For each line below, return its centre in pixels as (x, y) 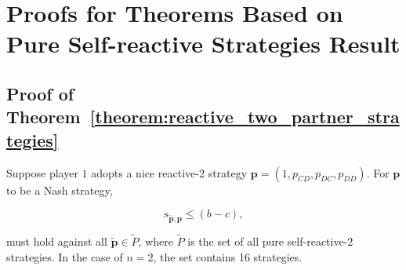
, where (156, 241)
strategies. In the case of (65, 256)
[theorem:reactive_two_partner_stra (245, 117)
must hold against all (57, 241)
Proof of (40, 93)
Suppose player (42, 172)
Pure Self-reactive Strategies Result (203, 44)
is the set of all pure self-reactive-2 (270, 241)
